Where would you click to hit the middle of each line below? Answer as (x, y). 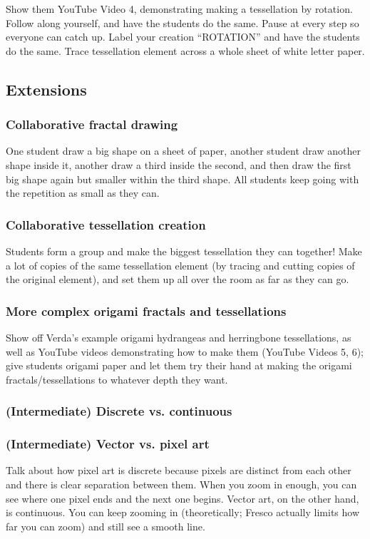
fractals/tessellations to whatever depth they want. (117, 379)
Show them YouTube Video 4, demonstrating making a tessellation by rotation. (179, 9)
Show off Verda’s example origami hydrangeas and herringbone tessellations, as (179, 337)
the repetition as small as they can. (83, 193)
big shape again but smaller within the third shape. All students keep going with (183, 179)
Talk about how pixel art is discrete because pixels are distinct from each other (179, 470)
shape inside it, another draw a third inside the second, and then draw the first (179, 164)
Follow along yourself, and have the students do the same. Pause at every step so (183, 22)
